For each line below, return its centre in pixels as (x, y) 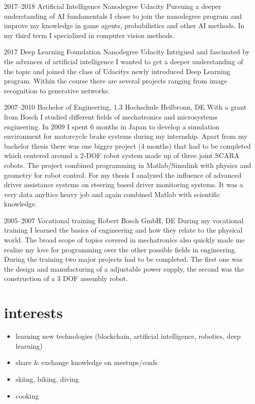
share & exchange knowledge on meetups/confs (87, 362)
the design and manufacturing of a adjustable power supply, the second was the (124, 268)
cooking (27, 395)
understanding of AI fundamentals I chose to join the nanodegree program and (123, 16)
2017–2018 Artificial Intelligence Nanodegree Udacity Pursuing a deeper (113, 6)
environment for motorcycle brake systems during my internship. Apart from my (126, 136)
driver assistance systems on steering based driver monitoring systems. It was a (124, 184)
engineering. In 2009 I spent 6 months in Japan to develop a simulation (112, 126)
